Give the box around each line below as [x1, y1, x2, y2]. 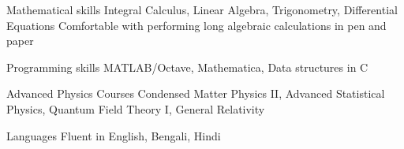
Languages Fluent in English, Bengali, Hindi [6, 127, 221, 143]
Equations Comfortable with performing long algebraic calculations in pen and [6, 17, 387, 33]
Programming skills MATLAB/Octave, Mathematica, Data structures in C [6, 58, 368, 75]
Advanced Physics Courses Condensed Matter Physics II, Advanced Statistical [6, 85, 385, 102]
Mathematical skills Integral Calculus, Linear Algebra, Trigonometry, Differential [6, 2, 398, 17]
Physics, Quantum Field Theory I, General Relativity [6, 100, 265, 117]
